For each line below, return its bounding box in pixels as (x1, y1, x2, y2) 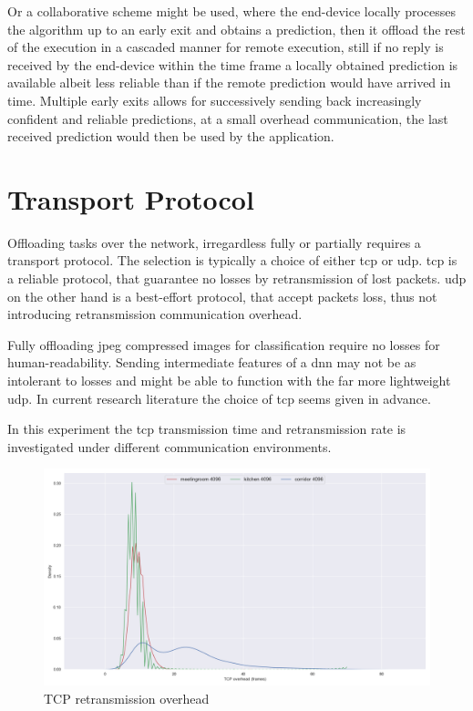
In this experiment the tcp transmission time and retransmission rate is (7, 419, 406, 438)
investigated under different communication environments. (7, 437, 332, 456)
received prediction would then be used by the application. (7, 127, 334, 146)
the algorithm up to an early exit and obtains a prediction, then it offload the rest (7, 19, 466, 38)
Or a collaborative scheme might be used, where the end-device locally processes (7, 2, 457, 20)
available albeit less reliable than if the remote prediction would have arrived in (7, 73, 451, 92)
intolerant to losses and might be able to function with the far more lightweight (7, 371, 451, 390)
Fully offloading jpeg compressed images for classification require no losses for (7, 335, 440, 354)
